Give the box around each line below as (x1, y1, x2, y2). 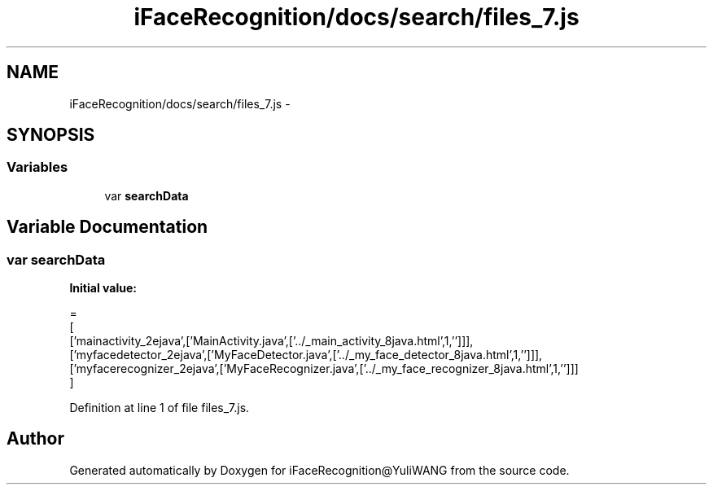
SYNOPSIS (7, 125, 95, 146)
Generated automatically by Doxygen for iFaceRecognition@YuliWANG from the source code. (69, 463, 570, 477)
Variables (7, 159, 68, 176)
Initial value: (69, 281, 137, 296)
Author (7, 428, 64, 449)
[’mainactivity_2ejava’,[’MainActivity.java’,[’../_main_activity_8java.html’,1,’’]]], (69, 334, 474, 349)
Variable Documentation (7, 217, 208, 238)
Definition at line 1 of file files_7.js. (69, 401, 250, 415)
